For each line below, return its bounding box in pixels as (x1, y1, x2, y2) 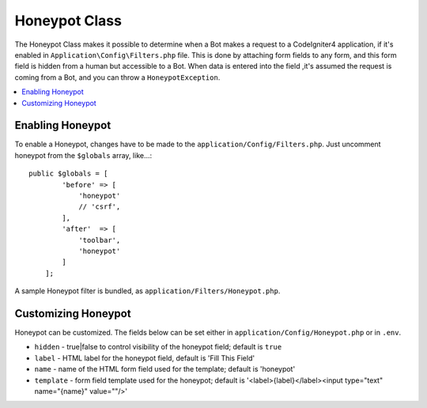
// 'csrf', (78, 202, 121, 211)
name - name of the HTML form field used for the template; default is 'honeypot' (34, 365, 296, 374)
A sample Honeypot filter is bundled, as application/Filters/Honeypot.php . (14, 286, 281, 296)
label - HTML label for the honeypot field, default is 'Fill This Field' (34, 353, 255, 363)
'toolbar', (78, 236, 121, 244)
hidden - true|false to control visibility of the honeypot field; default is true (34, 342, 282, 352)
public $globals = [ (28, 169, 108, 178)
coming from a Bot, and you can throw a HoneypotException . (14, 72, 221, 82)
